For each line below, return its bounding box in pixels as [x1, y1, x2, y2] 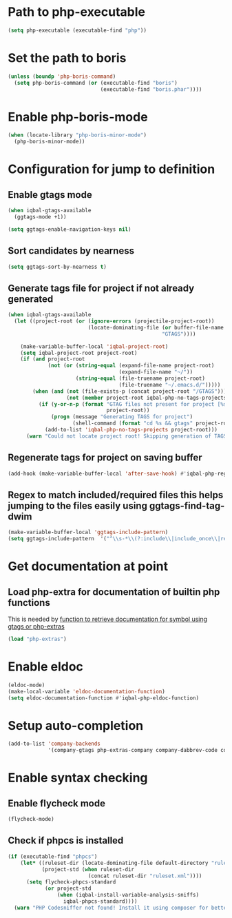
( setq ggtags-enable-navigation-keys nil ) [8, 225, 131, 233]
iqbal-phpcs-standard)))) [63, 898, 138, 905]
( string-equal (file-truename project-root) [75, 375, 206, 382]
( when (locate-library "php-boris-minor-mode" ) [8, 132, 147, 139]
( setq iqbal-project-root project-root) [20, 349, 138, 356]
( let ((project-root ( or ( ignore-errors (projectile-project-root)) [14, 318, 215, 325]
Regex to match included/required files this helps [8, 489, 224, 500]
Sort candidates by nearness [8, 245, 135, 257]
